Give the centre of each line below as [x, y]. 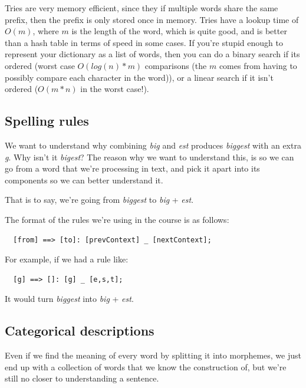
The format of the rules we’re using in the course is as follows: [117, 219]
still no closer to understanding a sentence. [82, 378]
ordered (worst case [40, 65]
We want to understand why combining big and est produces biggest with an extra [153, 145]
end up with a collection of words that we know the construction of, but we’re [146, 366]
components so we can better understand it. [84, 180]
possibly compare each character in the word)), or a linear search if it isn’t [139, 77]
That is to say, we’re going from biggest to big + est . [99, 200]
